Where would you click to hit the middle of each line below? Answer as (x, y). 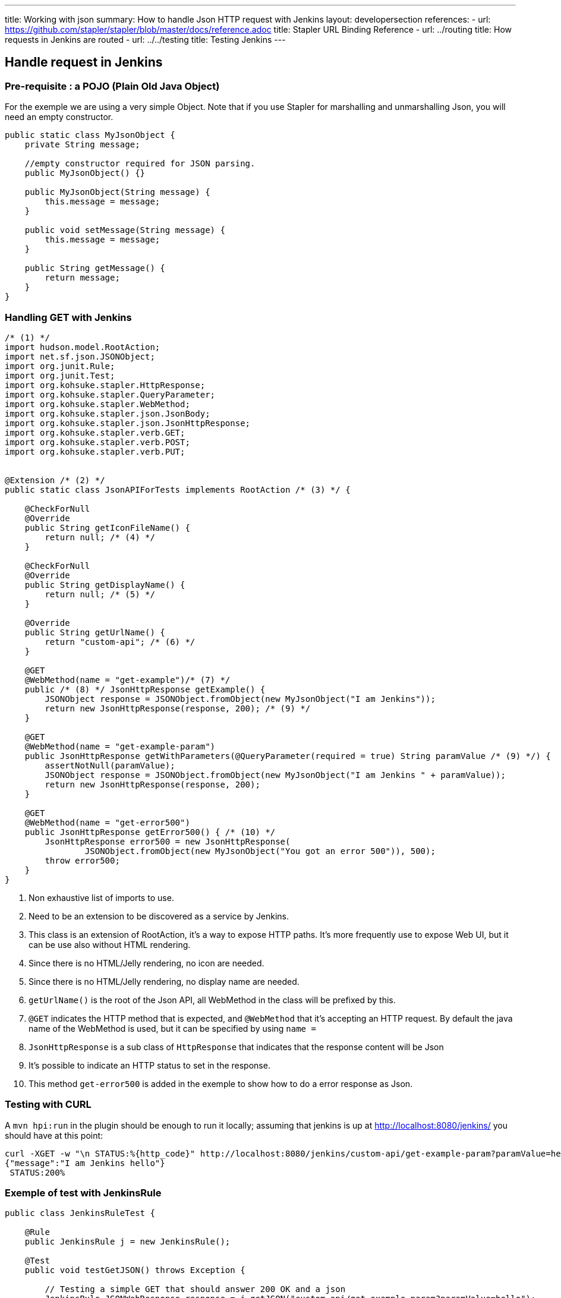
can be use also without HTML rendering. (110, 944)
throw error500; (82, 860)
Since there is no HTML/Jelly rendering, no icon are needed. (146, 963)
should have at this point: (54, 1135)
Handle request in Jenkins (84, 62)
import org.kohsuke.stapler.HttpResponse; (105, 385)
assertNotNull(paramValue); (110, 765)
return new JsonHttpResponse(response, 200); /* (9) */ (178, 708)
